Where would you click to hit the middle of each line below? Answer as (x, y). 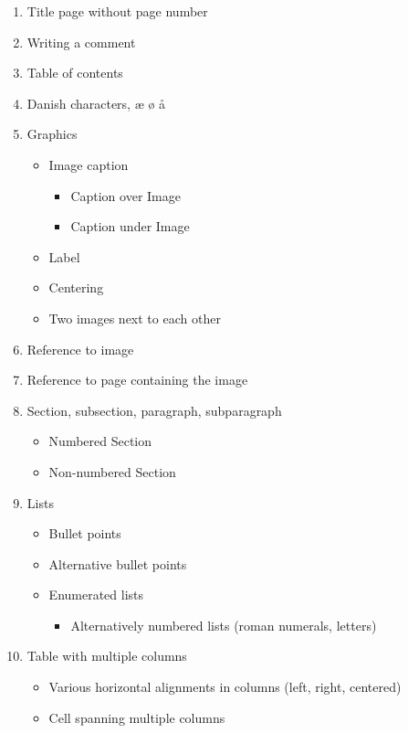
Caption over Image (126, 195)
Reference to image (80, 349)
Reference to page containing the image (137, 380)
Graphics (52, 134)
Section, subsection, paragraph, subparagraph (154, 410)
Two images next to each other (135, 318)
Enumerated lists (96, 595)
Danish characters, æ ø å (96, 103)
